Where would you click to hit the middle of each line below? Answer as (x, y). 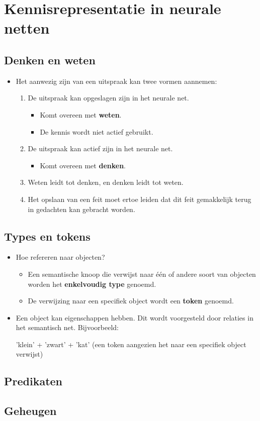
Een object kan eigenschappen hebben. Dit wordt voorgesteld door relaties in (135, 317)
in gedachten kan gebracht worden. (81, 209)
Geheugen (30, 411)
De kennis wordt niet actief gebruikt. (97, 131)
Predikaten (33, 381)
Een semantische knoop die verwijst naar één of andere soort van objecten (142, 274)
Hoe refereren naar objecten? (60, 257)
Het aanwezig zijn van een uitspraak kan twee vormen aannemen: (116, 81)
